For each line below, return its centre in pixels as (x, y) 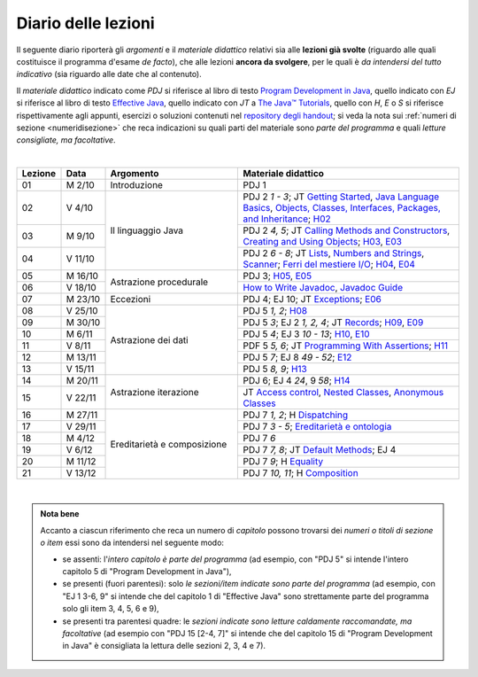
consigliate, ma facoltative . (66, 140)
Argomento (135, 174)
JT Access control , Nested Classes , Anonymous (343, 393)
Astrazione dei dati (150, 339)
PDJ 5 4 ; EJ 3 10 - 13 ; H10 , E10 (307, 334)
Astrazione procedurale (159, 282)
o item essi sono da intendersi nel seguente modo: (132, 543)
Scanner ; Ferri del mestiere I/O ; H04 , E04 (329, 264)
